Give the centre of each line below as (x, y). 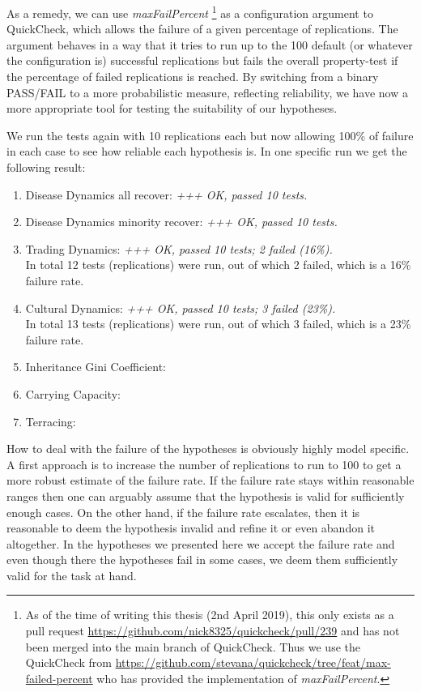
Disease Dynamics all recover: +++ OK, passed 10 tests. (166, 194)
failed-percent (59, 678)
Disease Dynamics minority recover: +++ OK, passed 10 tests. (181, 222)
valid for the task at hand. (72, 575)
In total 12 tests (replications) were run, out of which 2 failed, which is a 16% (218, 265)
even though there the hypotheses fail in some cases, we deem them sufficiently (202, 560)
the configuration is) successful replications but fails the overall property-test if (202, 60)
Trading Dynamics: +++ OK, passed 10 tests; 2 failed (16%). (179, 248)
